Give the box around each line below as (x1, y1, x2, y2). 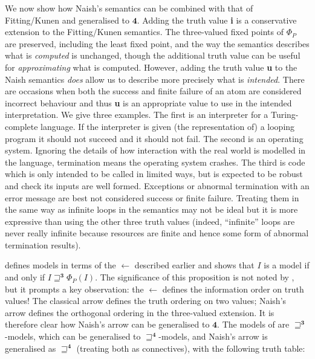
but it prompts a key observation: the (5, 282, 144, 295)
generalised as (5, 341, 56, 354)
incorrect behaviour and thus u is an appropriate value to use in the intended (5, 96, 292, 109)
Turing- (270, 108, 299, 121)
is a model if (264, 259, 310, 271)
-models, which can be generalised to (5, 330, 141, 343)
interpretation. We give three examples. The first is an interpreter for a (5, 108, 268, 121)
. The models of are (217, 318, 290, 331)
